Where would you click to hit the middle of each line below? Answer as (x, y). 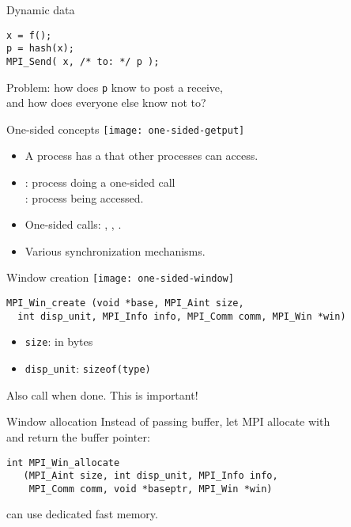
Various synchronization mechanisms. (115, 250)
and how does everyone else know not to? (106, 102)
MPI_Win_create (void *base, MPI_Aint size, (125, 303)
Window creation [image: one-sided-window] (120, 277)
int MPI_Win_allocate (63, 463)
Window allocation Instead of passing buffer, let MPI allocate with (168, 421)
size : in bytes (59, 341)
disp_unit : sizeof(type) (88, 368)
